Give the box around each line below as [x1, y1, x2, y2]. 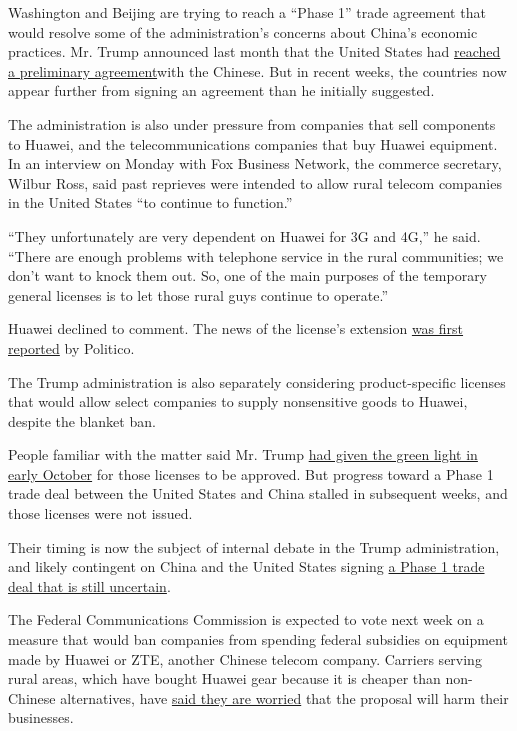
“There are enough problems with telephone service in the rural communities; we [8, 245, 504, 266]
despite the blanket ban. [8, 410, 156, 431]
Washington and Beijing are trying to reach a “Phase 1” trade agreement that [8, 2, 486, 22]
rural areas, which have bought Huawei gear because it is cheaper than [8, 668, 441, 689]
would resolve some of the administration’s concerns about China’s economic [8, 21, 478, 42]
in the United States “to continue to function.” [8, 192, 293, 213]
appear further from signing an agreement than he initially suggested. [8, 80, 435, 101]
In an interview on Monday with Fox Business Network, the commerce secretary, [8, 153, 502, 174]
